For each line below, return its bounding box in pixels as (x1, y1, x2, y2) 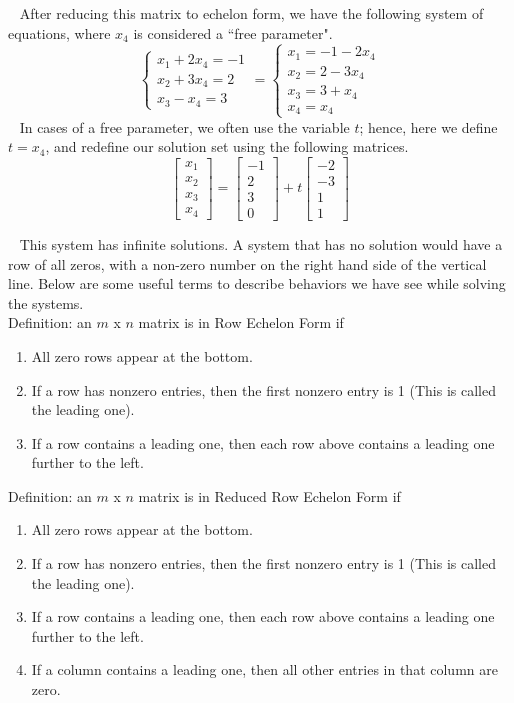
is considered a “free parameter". (133, 22, 333, 43)
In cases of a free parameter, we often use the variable (19, 116, 350, 137)
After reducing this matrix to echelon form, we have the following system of (19, 3, 484, 23)
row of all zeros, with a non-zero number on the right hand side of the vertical (8, 253, 487, 274)
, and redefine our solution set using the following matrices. (45, 136, 409, 157)
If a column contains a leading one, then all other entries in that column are (31, 659, 498, 680)
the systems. (8, 292, 84, 313)
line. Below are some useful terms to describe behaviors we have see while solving (8, 273, 506, 294)
